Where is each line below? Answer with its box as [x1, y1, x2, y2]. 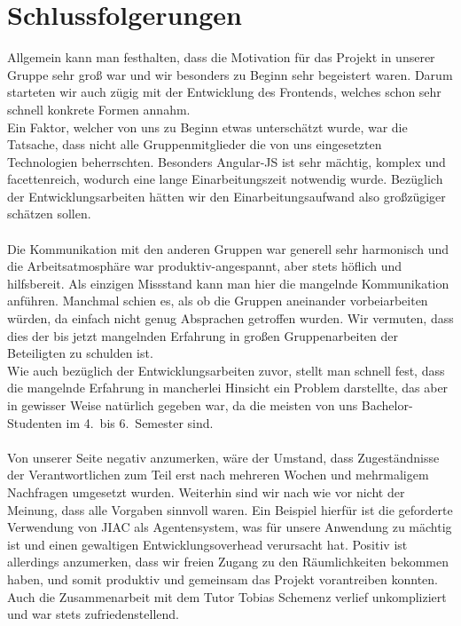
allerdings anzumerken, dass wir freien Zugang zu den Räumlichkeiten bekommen [7, 552, 449, 571]
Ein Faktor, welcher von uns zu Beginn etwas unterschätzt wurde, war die [7, 117, 408, 136]
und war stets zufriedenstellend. [7, 605, 179, 623]
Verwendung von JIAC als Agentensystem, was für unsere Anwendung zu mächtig [7, 518, 452, 536]
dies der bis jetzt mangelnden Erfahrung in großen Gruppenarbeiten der [7, 326, 399, 345]
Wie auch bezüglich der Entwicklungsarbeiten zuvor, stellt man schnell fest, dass [7, 361, 445, 379]
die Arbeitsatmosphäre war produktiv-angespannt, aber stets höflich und [7, 257, 402, 275]
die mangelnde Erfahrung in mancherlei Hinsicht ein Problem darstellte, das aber [7, 378, 449, 397]
